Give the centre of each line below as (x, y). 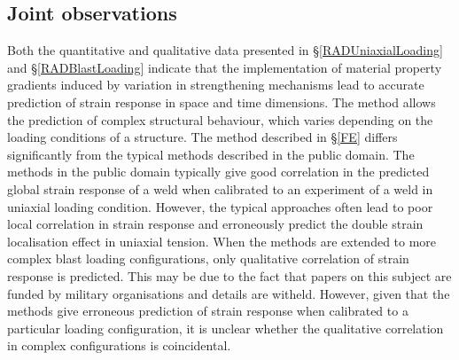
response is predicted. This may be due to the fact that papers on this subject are (229, 275)
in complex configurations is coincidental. (119, 345)
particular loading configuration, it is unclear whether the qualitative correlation (226, 328)
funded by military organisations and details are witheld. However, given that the (229, 293)
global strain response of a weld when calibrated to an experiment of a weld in (220, 188)
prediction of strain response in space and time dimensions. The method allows (222, 102)
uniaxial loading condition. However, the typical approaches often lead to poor (220, 206)
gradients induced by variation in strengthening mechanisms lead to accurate (216, 85)
